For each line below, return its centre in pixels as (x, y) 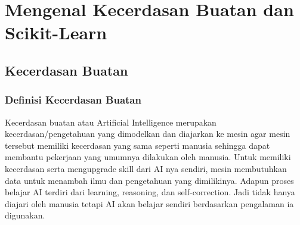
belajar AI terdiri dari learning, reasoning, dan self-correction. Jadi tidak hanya (150, 192)
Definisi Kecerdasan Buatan (73, 100)
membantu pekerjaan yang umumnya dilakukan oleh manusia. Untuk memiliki (148, 157)
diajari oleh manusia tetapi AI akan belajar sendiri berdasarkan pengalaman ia (149, 203)
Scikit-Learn (56, 32)
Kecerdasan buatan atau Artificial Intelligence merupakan (111, 122)
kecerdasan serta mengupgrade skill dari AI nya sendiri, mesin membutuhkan (146, 168)
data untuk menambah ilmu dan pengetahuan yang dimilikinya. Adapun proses (149, 180)
